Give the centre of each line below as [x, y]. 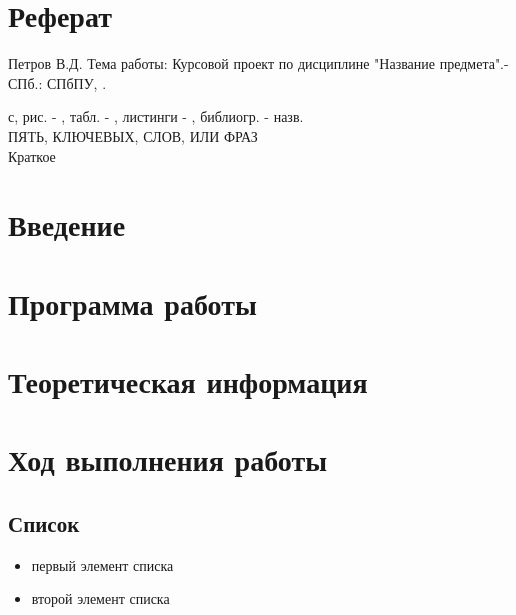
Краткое [32, 155]
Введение [67, 224]
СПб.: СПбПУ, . [57, 82]
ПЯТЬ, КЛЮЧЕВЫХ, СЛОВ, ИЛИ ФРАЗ [133, 135]
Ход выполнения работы [168, 459]
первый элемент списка [102, 564]
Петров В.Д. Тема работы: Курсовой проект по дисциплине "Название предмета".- [258, 63]
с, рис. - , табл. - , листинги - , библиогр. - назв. [156, 116]
